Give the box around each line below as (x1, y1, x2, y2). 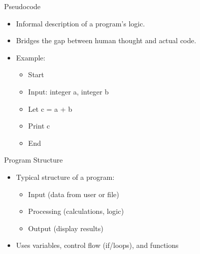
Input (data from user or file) (28, 188, 119, 199)
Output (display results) (28, 223, 104, 233)
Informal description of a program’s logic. (16, 18, 145, 28)
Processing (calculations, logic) (28, 206, 124, 216)
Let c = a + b (28, 103, 73, 114)
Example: (16, 52, 46, 62)
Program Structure (4, 154, 63, 165)
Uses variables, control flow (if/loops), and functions (16, 240, 179, 250)
